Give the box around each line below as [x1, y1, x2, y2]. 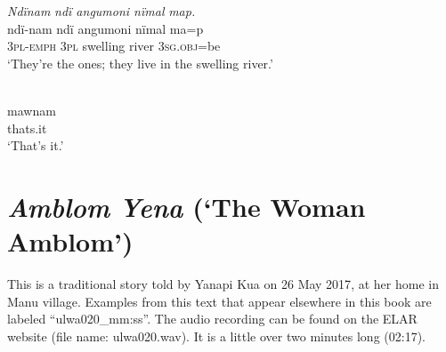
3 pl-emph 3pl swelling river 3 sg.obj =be [7, 36, 221, 55]
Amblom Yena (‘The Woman [7, 188, 366, 225]
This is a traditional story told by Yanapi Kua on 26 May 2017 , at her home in [7, 275, 439, 293]
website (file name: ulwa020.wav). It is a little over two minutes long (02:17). [7, 326, 426, 345]
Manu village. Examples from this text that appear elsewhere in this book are [7, 292, 432, 310]
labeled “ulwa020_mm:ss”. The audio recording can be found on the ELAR [7, 309, 418, 328]
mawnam [7, 100, 56, 119]
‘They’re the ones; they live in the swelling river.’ [7, 53, 273, 72]
